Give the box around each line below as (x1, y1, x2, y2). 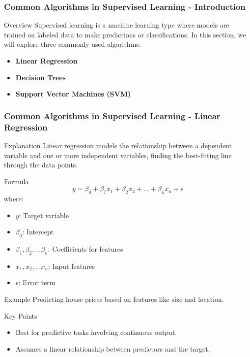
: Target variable (19, 210, 69, 220)
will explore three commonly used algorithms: (4, 39, 141, 49)
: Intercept (22, 227, 54, 237)
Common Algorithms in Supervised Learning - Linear (4, 109, 221, 122)
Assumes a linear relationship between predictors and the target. (15, 343, 210, 354)
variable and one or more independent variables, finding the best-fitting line (4, 150, 232, 160)
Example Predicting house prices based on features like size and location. (4, 294, 224, 304)
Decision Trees (15, 72, 66, 82)
